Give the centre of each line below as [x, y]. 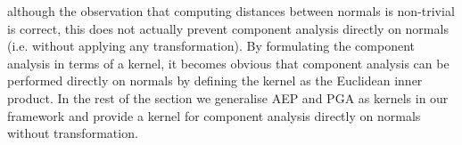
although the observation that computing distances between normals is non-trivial [231, 11]
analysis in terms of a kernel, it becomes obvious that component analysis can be [228, 63]
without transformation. [73, 133]
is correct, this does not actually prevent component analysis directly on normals [228, 28]
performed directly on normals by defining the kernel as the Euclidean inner [215, 81]
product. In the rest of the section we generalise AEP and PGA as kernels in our [228, 97]
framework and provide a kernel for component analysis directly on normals [214, 115]
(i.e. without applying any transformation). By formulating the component [211, 46]
